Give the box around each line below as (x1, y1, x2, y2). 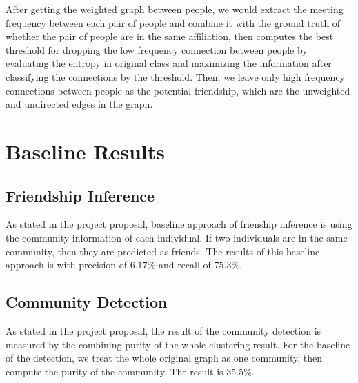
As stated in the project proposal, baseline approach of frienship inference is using (6, 217, 352, 231)
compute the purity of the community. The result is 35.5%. (6, 364, 255, 378)
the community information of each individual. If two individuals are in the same (6, 230, 348, 244)
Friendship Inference (6, 184, 155, 206)
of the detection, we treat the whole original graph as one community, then (6, 351, 323, 365)
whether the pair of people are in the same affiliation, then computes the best (6, 29, 334, 43)
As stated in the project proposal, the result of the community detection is (6, 323, 321, 337)
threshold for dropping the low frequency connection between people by (6, 42, 308, 57)
